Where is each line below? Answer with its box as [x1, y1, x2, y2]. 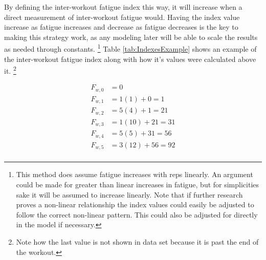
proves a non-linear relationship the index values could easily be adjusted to [16, 199, 254, 210]
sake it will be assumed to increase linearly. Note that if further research [16, 189, 243, 200]
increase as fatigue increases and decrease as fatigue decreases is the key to [4, 21, 238, 32]
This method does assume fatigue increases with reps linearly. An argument [16, 169, 253, 180]
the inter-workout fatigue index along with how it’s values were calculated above [4, 53, 256, 64]
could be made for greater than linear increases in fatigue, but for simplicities [16, 179, 259, 189]
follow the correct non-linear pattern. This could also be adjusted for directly [16, 209, 258, 220]
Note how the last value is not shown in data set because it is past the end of [16, 236, 259, 247]
